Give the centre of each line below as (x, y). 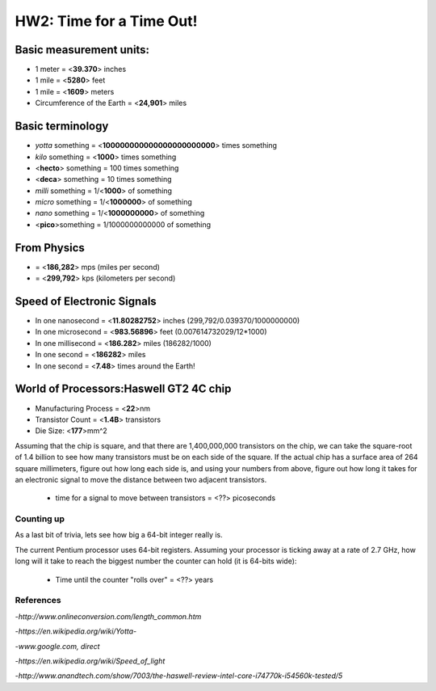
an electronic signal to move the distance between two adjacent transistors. (141, 479)
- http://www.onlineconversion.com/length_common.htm (108, 616)
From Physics (50, 248)
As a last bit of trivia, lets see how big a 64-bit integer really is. (119, 535)
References (38, 600)
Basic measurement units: (82, 50)
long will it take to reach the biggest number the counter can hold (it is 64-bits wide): (156, 561)
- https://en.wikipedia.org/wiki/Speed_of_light (90, 661)
